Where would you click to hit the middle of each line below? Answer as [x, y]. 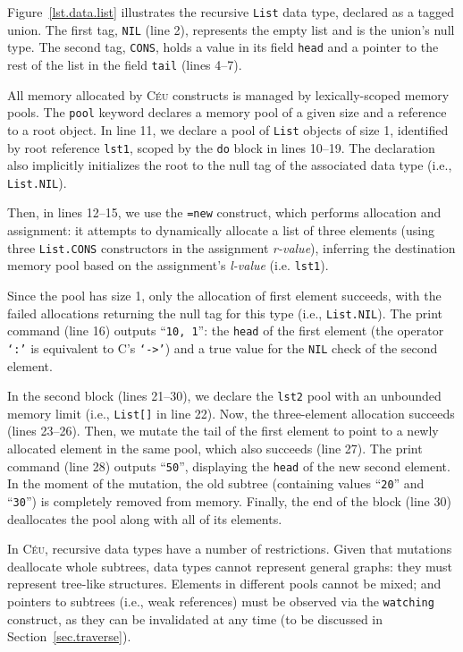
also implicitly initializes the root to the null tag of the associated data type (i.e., [230, 165]
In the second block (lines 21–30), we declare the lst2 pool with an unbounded [224, 396]
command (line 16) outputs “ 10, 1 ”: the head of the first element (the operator [226, 330]
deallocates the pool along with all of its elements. [145, 518]
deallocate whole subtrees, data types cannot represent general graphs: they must [230, 566]
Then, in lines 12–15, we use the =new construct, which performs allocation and [224, 212]
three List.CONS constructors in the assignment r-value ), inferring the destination [231, 247]
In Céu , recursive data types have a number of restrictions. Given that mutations [230, 549]
